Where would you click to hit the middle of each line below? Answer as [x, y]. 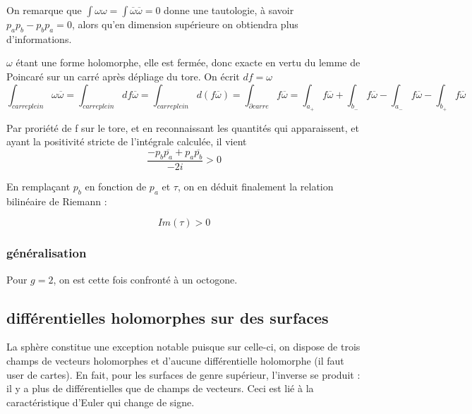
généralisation [47, 253]
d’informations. [39, 38]
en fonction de [116, 187]
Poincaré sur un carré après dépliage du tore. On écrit [123, 76]
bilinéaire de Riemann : [57, 201]
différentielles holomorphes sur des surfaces [168, 317]
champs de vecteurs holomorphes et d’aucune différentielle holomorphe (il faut [175, 361]
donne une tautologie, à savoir [229, 10]
